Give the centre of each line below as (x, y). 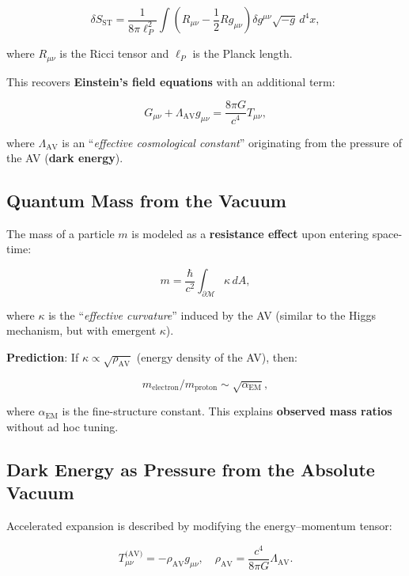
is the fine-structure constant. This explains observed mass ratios (227, 411)
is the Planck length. (242, 53)
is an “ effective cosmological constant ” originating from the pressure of (232, 142)
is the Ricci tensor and (114, 53)
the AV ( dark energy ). (65, 158)
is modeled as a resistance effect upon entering (250, 233)
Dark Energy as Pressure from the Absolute (191, 469)
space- (387, 233)
